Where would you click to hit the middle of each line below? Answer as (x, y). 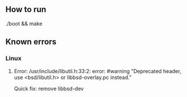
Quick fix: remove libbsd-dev (49, 88)
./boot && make (24, 23)
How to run (26, 10)
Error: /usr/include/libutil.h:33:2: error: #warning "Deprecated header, (98, 71)
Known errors (31, 42)
